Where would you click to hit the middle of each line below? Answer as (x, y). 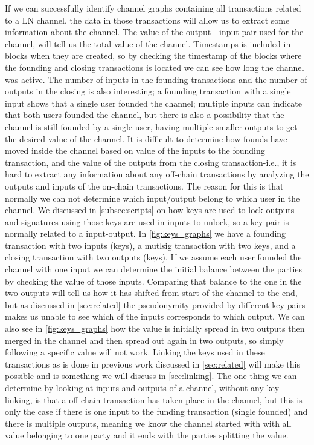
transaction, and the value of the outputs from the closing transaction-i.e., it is (151, 162)
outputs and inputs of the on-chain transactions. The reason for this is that (144, 186)
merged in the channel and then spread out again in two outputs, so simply (144, 340)
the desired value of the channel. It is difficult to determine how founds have (146, 138)
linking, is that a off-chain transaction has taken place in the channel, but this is (154, 399)
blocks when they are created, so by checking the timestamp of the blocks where (153, 55)
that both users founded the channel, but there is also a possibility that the (145, 115)
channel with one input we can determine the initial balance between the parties (154, 269)
